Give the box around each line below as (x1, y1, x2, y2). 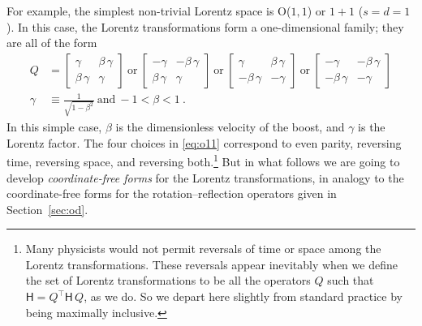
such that (327, 272, 374, 289)
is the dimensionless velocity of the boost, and (115, 118, 345, 135)
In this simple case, (6, 118, 102, 135)
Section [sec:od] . (6, 200, 88, 217)
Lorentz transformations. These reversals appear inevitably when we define (25, 255, 398, 272)
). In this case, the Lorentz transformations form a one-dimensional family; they (6, 18, 404, 35)
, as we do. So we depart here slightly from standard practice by (84, 288, 403, 305)
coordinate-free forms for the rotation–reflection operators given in (6, 185, 337, 202)
